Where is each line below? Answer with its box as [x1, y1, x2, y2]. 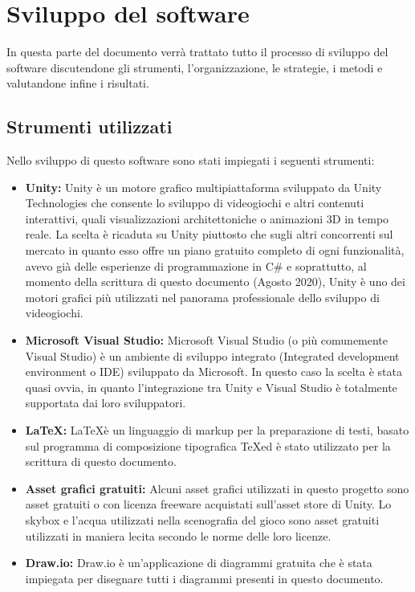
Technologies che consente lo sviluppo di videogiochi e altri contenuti [25, 194, 364, 211]
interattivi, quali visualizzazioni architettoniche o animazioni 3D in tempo [25, 210, 389, 227]
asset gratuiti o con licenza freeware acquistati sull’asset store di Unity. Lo [25, 496, 392, 512]
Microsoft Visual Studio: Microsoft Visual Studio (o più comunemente [25, 332, 389, 349]
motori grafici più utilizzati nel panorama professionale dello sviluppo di [25, 288, 380, 305]
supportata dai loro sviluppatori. [25, 394, 186, 411]
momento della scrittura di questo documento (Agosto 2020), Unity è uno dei [25, 273, 405, 290]
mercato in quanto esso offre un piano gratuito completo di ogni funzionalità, [25, 242, 405, 259]
